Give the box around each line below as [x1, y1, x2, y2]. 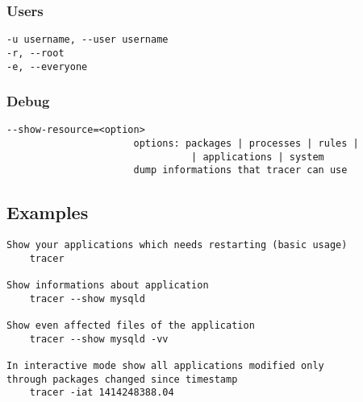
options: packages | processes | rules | [133, 138, 359, 150]
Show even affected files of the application [6, 320, 255, 332]
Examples [6, 200, 89, 225]
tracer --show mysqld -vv [29, 333, 169, 345]
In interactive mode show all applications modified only [6, 360, 324, 372]
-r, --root [6, 47, 65, 59]
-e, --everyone [6, 60, 88, 73]
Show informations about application [6, 280, 209, 292]
